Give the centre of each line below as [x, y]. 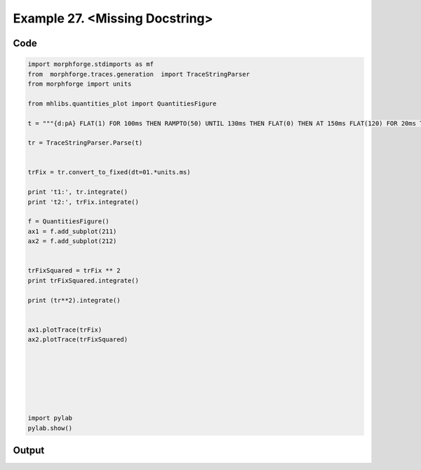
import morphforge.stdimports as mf [91, 64]
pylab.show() [50, 428]
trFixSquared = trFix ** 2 [74, 271]
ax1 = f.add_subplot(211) [72, 231]
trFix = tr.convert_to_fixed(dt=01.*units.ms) [109, 172]
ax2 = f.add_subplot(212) [72, 241]
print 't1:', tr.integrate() [78, 192]
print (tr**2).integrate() [74, 300]
